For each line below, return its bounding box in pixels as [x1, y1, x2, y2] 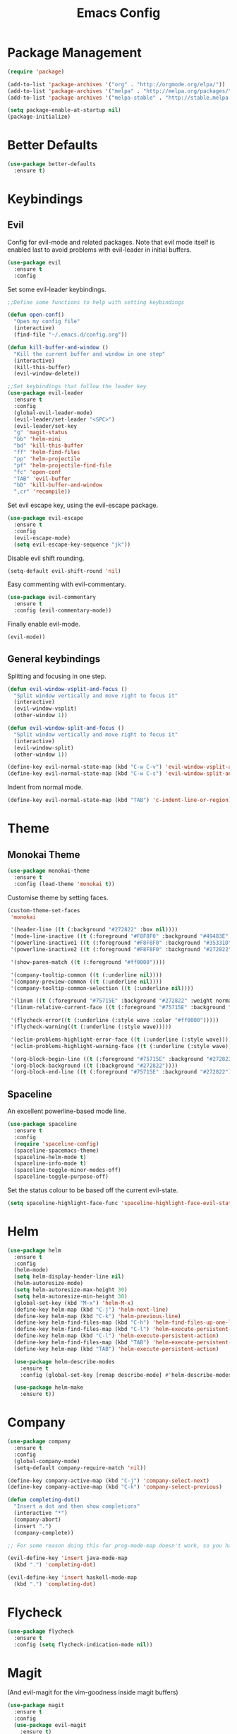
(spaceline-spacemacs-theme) [13, 1147, 99, 1154]
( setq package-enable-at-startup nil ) [7, 107, 121, 114]
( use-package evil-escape [7, 515, 83, 522]
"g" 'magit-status [13, 429, 68, 436]
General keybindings [7, 653, 101, 665]
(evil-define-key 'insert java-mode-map [7, 1554, 128, 1562]
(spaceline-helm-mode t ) [13, 1153, 87, 1160]
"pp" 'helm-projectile [13, 455, 80, 462]
